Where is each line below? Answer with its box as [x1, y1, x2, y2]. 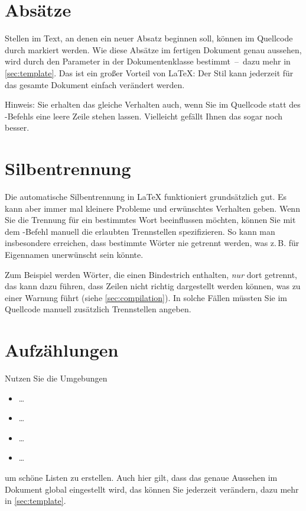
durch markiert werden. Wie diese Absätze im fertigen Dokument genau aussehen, [5, 43, 302, 56]
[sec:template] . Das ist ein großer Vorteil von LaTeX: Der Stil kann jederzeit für [5, 66, 294, 79]
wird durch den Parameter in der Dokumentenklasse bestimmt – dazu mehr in [5, 55, 291, 67]
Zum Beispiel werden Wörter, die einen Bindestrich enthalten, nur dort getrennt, [5, 268, 297, 280]
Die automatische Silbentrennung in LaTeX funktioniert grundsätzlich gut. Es [5, 190, 287, 202]
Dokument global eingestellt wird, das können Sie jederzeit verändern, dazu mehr [5, 483, 299, 495]
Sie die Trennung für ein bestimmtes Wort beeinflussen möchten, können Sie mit [5, 214, 296, 226]
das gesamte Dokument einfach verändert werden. [5, 78, 185, 90]
